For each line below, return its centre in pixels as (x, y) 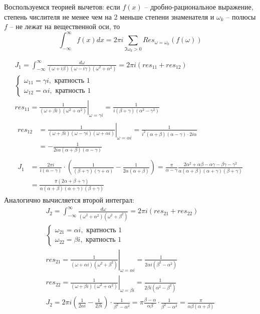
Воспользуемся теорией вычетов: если (62, 7)
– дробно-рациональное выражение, (199, 7)
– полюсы (241, 16)
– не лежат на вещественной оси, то (65, 26)
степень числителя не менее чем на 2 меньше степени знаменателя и (109, 16)
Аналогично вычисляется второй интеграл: (69, 200)
